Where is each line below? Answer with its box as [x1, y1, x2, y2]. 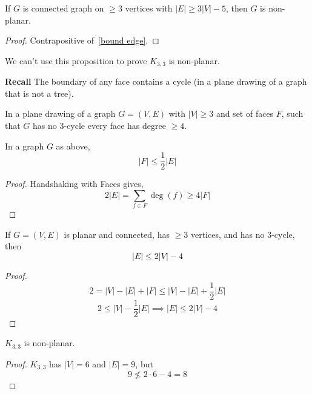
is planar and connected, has [64, 228, 170, 240]
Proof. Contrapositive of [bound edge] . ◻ [5, 34, 159, 47]
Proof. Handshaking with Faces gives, [5, 177, 144, 190]
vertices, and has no [190, 228, 265, 240]
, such [281, 107, 304, 120]
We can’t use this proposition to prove [5, 54, 147, 67]
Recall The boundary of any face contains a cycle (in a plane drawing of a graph [5, 75, 307, 88]
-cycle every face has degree [64, 119, 166, 132]
